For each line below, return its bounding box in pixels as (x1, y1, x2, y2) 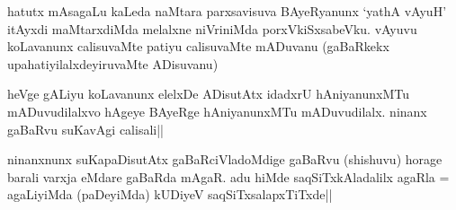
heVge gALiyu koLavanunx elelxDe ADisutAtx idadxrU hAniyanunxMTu (7, 84, 410, 103)
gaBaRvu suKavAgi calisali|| (7, 119, 164, 138)
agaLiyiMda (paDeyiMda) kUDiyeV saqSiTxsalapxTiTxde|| (7, 185, 333, 204)
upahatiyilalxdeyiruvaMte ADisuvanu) (7, 54, 219, 73)
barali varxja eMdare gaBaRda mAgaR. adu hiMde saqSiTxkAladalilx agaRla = (7, 167, 450, 186)
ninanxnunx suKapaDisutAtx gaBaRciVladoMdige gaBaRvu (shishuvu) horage (7, 150, 443, 169)
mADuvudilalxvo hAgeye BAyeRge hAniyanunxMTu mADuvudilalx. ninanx (7, 101, 427, 120)
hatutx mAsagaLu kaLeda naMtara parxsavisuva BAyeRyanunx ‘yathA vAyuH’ (7, 2, 447, 20)
